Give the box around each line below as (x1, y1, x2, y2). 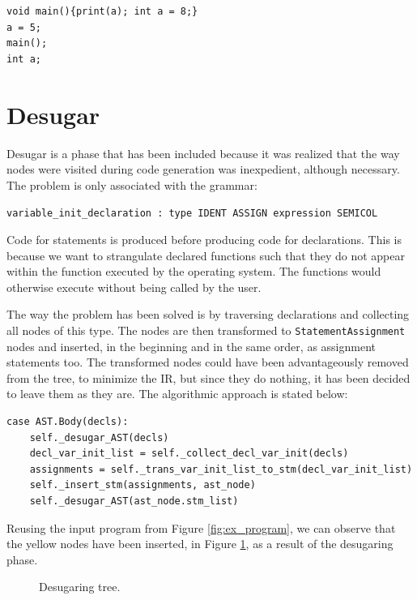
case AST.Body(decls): (6, 415, 129, 427)
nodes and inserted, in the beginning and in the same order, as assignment (6, 337, 376, 354)
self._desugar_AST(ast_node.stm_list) (29, 495, 239, 507)
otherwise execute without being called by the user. (6, 278, 262, 295)
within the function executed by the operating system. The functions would (6, 263, 381, 280)
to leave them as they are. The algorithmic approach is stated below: (6, 385, 348, 402)
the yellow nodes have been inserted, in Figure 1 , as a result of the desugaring (6, 535, 394, 552)
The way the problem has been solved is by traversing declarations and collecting (6, 306, 410, 323)
